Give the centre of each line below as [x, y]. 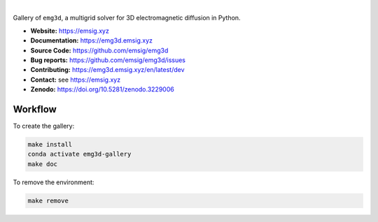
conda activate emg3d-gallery [79, 154]
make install [50, 145]
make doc [43, 164]
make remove [48, 200]
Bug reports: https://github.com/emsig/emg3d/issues [108, 60]
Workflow [35, 109]
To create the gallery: [44, 126]
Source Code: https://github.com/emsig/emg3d [99, 50]
